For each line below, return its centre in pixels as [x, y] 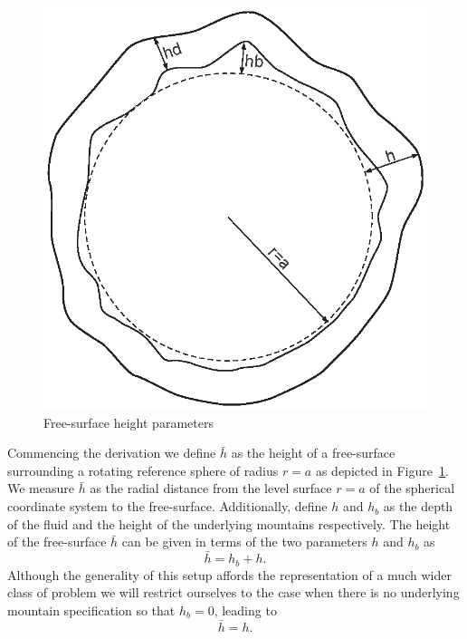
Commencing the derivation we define [112, 453]
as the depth [418, 506]
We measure [41, 488]
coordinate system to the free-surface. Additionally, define [167, 506]
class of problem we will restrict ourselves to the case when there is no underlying [233, 592]
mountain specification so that [91, 610]
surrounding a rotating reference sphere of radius [143, 470]
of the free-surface [57, 542]
